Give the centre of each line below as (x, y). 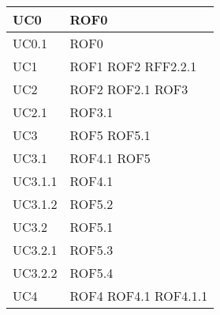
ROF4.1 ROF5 (110, 158)
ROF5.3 (91, 250)
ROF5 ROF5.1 (110, 135)
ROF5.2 (91, 204)
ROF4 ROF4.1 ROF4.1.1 (139, 296)
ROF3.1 (91, 112)
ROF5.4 (91, 273)
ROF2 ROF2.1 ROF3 (129, 89)
